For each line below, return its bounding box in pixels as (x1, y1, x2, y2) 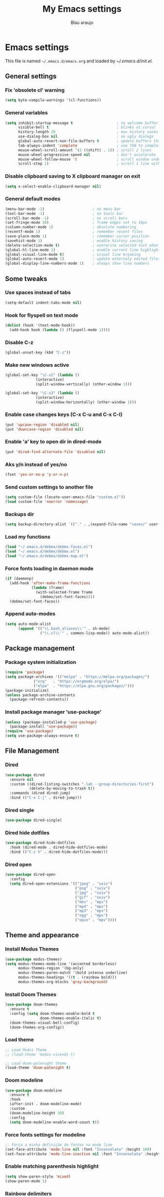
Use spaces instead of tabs (5, 289, 71, 296)
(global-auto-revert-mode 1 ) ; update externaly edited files (5, 256, 161, 262)
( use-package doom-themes (5, 1002, 58, 1007)
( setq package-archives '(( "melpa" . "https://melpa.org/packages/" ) (5, 675, 150, 680)
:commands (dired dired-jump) (9, 791, 71, 796)
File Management (5, 747, 60, 755)
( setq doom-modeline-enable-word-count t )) (9, 1119, 99, 1125)
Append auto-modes (5, 610, 56, 617)
